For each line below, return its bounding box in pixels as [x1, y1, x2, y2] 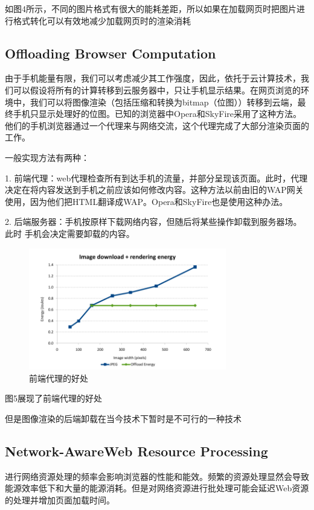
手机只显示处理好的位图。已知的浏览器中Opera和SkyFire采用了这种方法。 [13, 107, 302, 120]
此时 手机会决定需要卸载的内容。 [5, 227, 135, 239]
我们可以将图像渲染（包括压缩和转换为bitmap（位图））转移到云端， [30, 95, 298, 108]
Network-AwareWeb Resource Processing [5, 441, 268, 460]
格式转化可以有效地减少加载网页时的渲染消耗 [13, 14, 191, 27]
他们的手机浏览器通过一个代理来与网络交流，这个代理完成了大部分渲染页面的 [5, 119, 309, 131]
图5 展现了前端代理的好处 [5, 392, 102, 405]
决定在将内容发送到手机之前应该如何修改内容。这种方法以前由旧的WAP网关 [5, 183, 304, 196]
